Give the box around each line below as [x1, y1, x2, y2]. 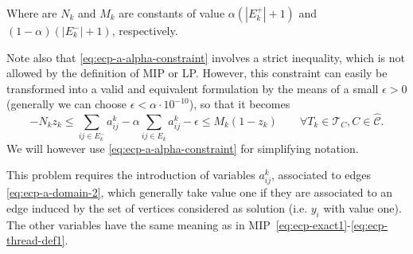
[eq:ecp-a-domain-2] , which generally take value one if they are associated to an [6, 184, 393, 201]
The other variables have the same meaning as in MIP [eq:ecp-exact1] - [6, 216, 351, 233]
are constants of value [119, 5, 225, 21]
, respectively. [111, 22, 178, 38]
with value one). [323, 199, 402, 216]
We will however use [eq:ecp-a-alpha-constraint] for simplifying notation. [6, 139, 359, 156]
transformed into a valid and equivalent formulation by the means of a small [6, 80, 379, 96]
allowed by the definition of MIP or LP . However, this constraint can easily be [6, 64, 388, 81]
